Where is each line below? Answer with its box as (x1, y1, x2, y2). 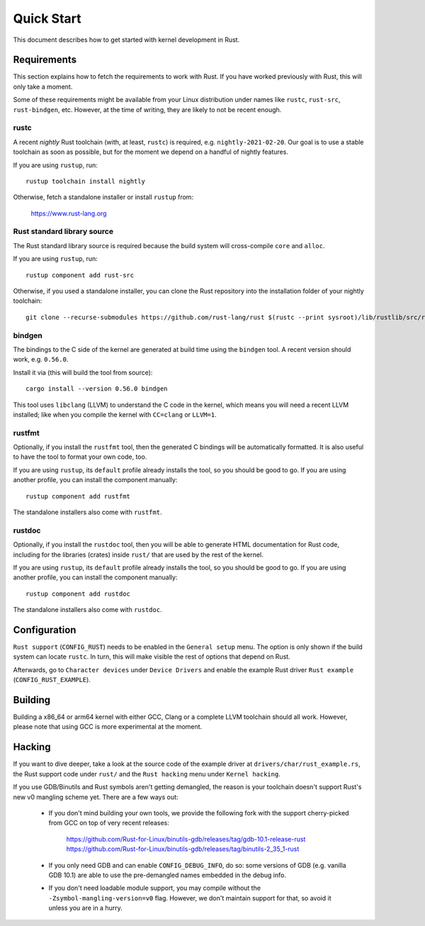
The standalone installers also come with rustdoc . (13, 606, 162, 614)
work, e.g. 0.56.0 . (13, 355, 69, 364)
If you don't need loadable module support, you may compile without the (48, 883, 261, 893)
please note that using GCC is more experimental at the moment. (13, 723, 203, 731)
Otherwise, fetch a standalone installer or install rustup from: (13, 193, 194, 201)
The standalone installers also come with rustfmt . (13, 508, 162, 516)
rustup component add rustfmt (25, 492, 131, 500)
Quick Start (13, 11, 81, 26)
